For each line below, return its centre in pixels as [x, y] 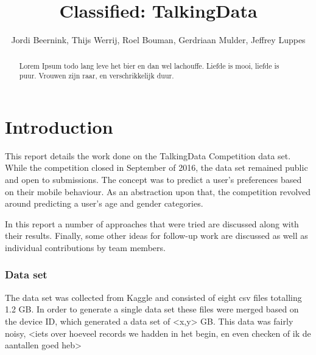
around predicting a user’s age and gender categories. [104, 203]
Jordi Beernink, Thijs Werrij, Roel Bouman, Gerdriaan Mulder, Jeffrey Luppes [158, 40]
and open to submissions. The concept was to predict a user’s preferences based [153, 179]
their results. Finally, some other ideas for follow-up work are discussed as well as [156, 236]
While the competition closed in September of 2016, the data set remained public [156, 167]
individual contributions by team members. [85, 247]
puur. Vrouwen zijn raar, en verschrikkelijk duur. [97, 76]
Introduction [59, 126]
